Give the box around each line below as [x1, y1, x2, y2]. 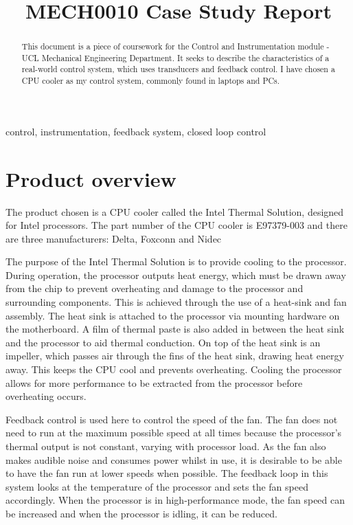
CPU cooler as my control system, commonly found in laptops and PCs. [21, 75, 280, 87]
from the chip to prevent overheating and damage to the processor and [5, 281, 304, 295]
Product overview [5, 164, 176, 192]
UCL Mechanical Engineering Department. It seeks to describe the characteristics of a [21, 52, 330, 63]
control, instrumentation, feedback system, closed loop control [5, 124, 266, 138]
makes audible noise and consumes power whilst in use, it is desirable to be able [5, 452, 342, 467]
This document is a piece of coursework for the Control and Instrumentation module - [21, 41, 330, 52]
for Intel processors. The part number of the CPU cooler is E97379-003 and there [5, 218, 348, 232]
